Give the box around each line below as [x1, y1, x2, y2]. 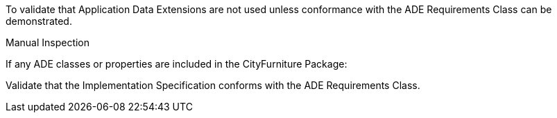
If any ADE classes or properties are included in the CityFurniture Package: [6, 58, 348, 70]
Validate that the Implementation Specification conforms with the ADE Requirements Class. [6, 79, 420, 91]
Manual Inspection [6, 37, 90, 48]
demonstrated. [6, 15, 72, 27]
